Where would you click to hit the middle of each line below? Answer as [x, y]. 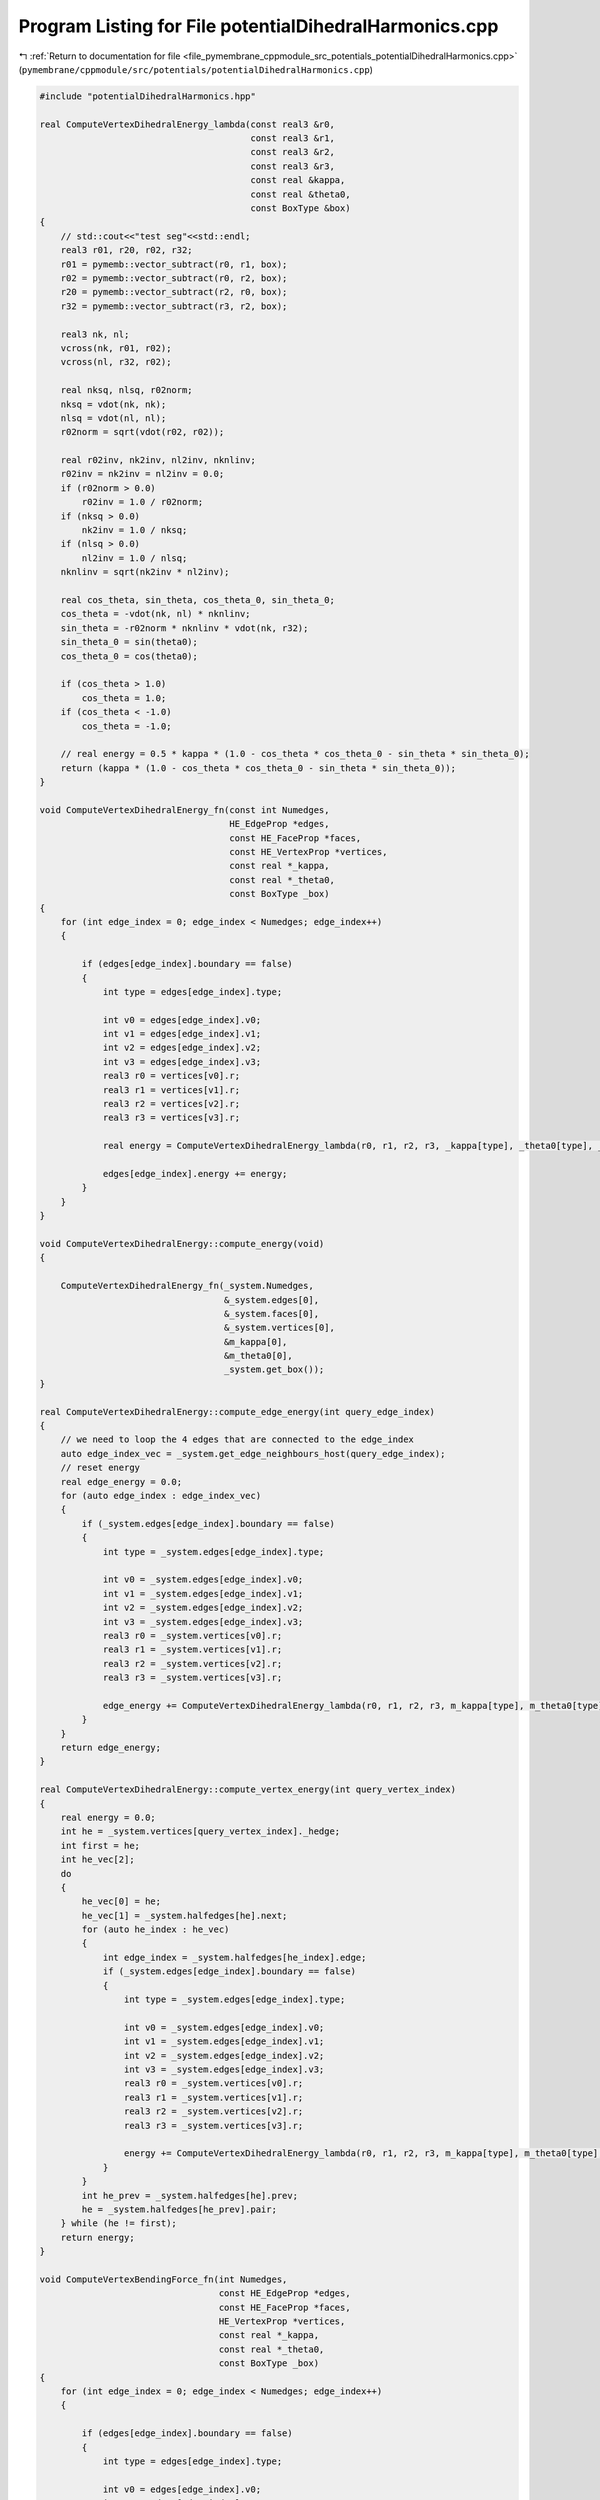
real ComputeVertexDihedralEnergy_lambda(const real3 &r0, [187, 124]
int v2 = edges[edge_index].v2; [182, 1048]
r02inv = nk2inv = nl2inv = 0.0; [142, 474]
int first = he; [100, 1845]
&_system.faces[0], [271, 1313]
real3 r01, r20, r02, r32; [127, 250]
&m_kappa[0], [255, 1341]
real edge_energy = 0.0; [121, 1481]
